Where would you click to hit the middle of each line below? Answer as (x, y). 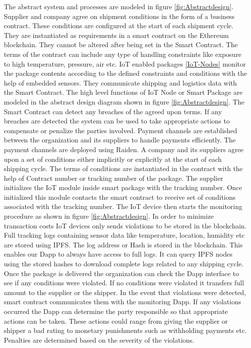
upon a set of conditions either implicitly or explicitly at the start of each (113, 159)
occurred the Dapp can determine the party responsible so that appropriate (116, 311)
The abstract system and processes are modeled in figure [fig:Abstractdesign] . (119, 6)
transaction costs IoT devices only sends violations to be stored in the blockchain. (125, 225)
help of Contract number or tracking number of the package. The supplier (114, 178)
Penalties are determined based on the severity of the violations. (99, 339)
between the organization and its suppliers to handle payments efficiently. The (120, 140)
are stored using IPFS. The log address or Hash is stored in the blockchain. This (123, 244)
